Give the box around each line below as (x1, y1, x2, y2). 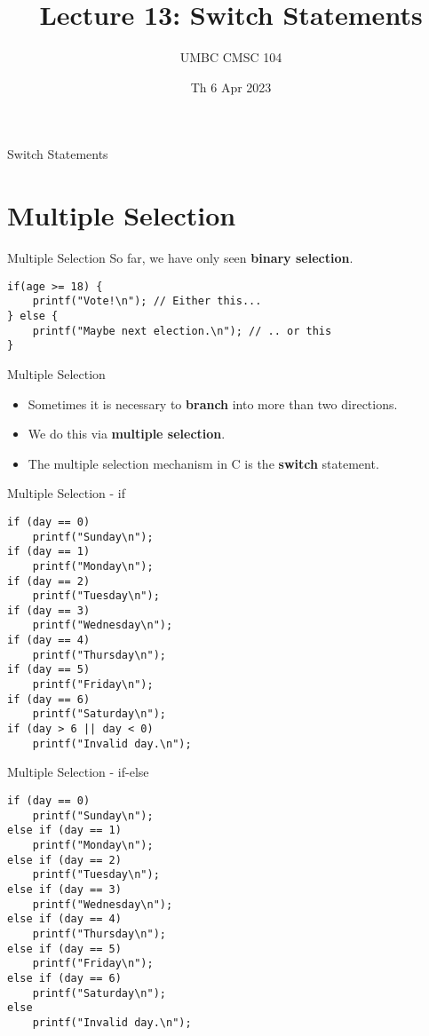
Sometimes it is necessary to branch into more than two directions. (28, 394, 398, 413)
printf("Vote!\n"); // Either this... (32, 295, 262, 308)
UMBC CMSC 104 (179, 48, 282, 67)
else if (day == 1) (7, 824, 122, 837)
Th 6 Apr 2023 (190, 77, 272, 96)
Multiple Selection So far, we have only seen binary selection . (7, 249, 354, 267)
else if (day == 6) (7, 971, 122, 985)
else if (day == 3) (7, 882, 122, 896)
